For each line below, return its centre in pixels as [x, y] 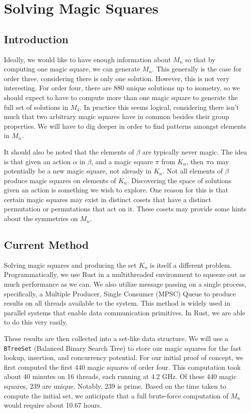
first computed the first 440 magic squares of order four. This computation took [122, 367]
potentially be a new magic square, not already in [78, 171]
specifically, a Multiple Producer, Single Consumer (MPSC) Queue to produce [120, 293]
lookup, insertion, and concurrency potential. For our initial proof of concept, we [124, 357]
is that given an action [37, 161]
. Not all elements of [193, 171]
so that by [200, 59]
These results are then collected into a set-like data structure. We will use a [116, 338]
